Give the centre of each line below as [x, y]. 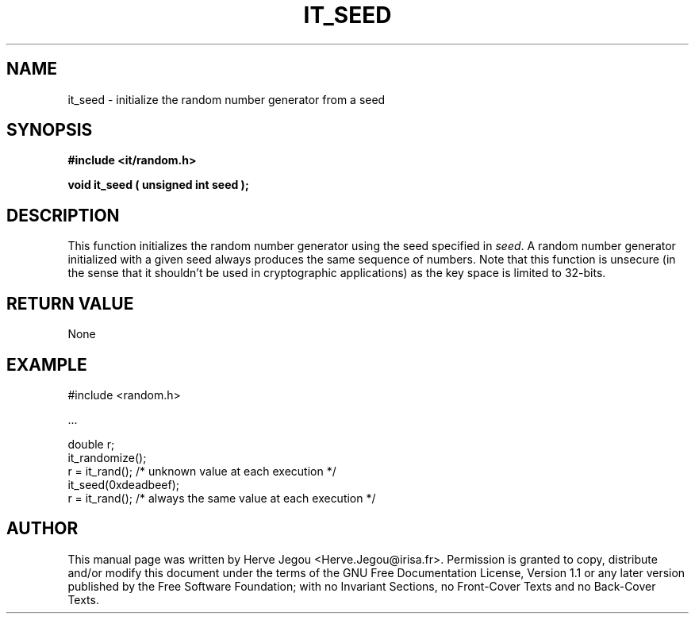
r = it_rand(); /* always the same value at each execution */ [222, 498]
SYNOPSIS [50, 130]
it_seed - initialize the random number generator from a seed [227, 99]
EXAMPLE [47, 364]
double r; [91, 444]
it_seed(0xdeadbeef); [124, 484]
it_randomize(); [107, 457]
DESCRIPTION [63, 215]
